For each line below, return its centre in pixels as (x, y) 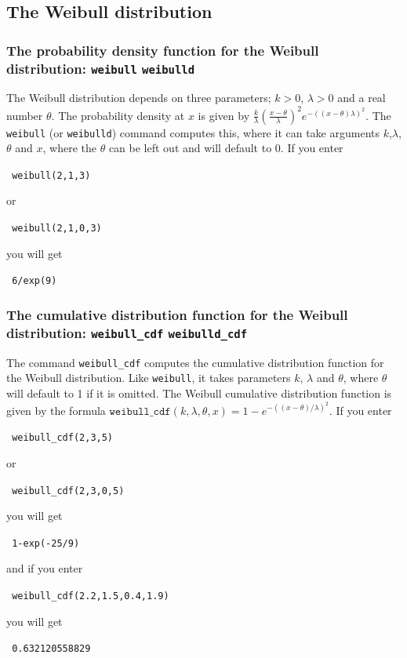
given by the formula (56, 410)
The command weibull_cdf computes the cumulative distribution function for (195, 362)
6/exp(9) (35, 281)
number (25, 115)
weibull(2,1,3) (51, 175)
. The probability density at (118, 115)
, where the (69, 148)
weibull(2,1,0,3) (57, 229)
